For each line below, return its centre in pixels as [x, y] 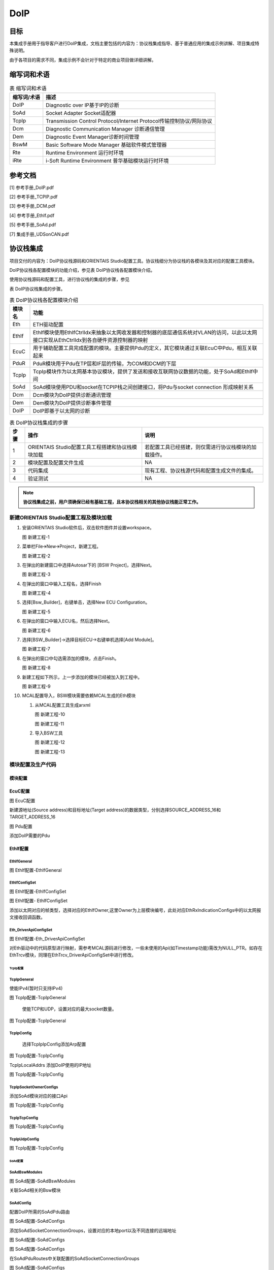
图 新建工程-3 [36, 575]
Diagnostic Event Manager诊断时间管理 [93, 137]
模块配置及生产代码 [33, 765]
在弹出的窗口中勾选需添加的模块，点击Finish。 [71, 658]
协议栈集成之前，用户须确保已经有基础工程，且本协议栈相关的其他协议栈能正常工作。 [112, 502]
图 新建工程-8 [36, 668]
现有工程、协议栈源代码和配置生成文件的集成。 [201, 470]
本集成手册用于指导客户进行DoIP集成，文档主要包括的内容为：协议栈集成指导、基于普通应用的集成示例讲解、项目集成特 [134, 44]
